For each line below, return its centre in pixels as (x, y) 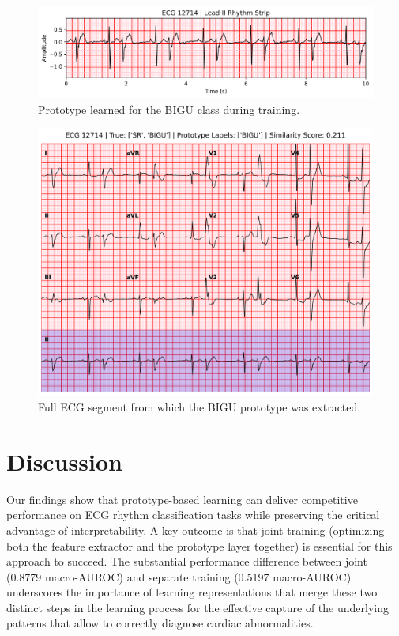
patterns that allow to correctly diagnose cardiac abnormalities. (160, 623)
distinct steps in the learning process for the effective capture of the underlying (198, 607)
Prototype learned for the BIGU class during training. (169, 109)
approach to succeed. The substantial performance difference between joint (187, 561)
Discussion (64, 461)
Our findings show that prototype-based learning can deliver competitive (182, 499)
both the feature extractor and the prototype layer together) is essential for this (199, 545)
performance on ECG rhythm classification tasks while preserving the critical (193, 515)
